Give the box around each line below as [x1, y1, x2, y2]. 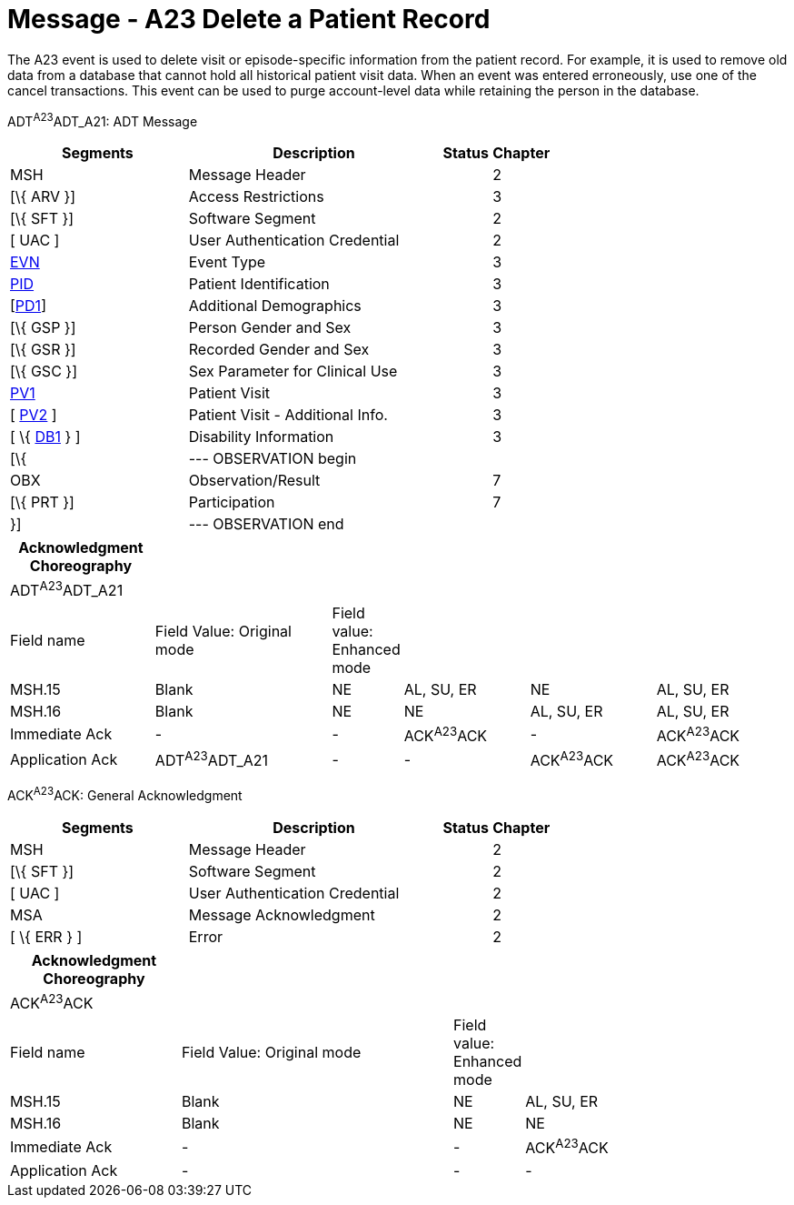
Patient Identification [188, 275, 330, 294]
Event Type [188, 253, 266, 272]
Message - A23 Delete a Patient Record [7, 4, 491, 35]
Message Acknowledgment [188, 906, 375, 925]
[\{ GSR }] [10, 340, 76, 359]
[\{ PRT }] [10, 493, 74, 512]
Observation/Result [188, 471, 321, 490]
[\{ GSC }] [10, 362, 77, 381]
